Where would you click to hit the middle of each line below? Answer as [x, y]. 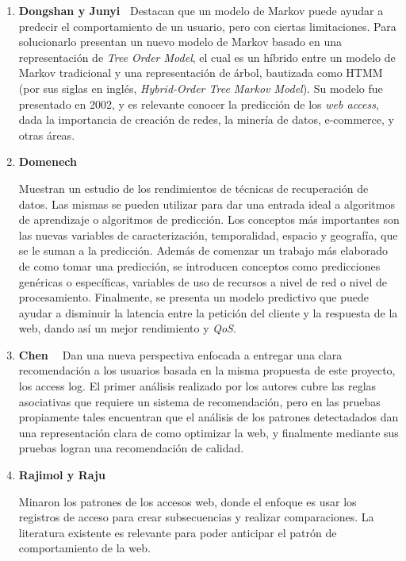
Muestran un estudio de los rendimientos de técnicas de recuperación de [193, 188]
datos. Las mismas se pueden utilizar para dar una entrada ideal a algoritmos [207, 204]
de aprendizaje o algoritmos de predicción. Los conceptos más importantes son [209, 219]
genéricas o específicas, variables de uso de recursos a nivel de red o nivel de [203, 281]
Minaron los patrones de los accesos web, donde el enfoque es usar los [188, 501]
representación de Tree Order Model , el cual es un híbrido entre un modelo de [207, 57]
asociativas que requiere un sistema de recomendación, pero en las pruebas [199, 401]
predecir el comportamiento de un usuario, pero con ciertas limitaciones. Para [207, 26]
